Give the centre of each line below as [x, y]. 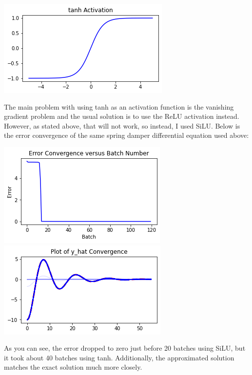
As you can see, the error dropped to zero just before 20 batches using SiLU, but [125, 348]
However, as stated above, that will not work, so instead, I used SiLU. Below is [122, 125]
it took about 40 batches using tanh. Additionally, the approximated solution [119, 357]
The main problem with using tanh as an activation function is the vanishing [119, 106]
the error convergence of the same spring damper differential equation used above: [126, 135]
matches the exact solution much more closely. [73, 367]
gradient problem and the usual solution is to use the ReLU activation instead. [122, 116]
